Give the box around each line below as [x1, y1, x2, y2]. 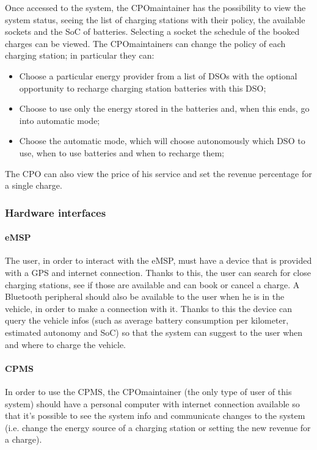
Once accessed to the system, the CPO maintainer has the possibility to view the [5, 1, 306, 13]
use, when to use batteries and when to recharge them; [19, 146, 224, 159]
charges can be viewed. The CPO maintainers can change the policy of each [5, 37, 286, 49]
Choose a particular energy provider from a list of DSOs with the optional [19, 69, 297, 82]
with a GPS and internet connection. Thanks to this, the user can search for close [5, 266, 311, 278]
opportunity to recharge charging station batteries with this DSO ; [19, 81, 266, 94]
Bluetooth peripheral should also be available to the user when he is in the [5, 290, 285, 303]
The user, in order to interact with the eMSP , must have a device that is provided [5, 254, 312, 267]
